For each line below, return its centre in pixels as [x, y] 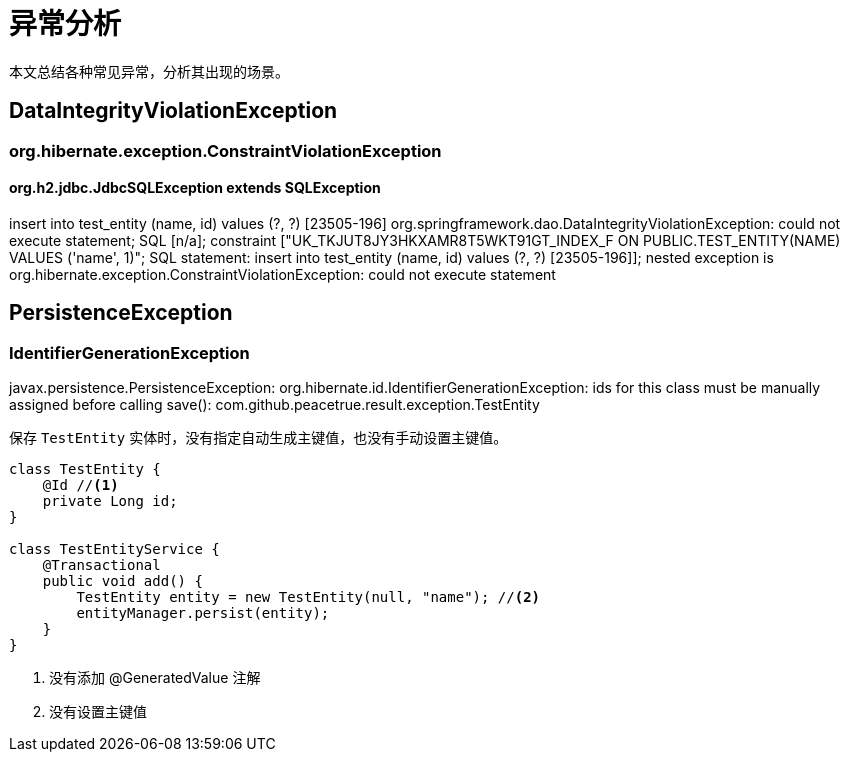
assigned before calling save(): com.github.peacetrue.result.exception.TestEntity [274, 405]
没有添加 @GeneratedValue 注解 [155, 678]
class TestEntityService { [114, 549]
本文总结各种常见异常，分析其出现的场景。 [149, 71]
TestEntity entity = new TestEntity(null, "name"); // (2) [308, 597]
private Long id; [110, 501]
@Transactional [101, 565]
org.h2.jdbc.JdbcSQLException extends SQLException [195, 188]
